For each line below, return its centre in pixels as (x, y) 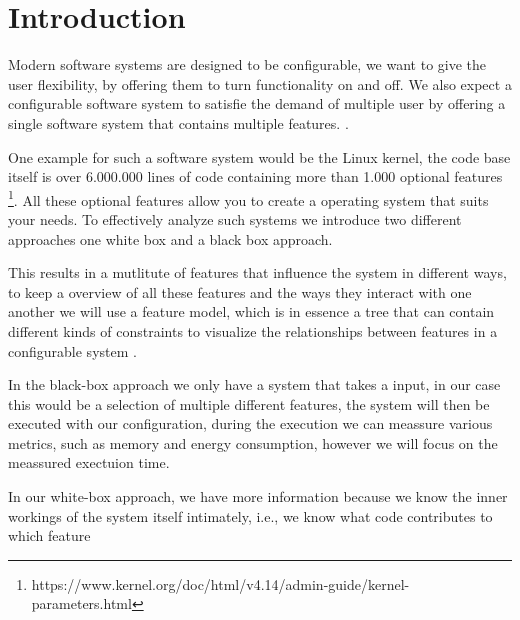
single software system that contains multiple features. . (178, 122)
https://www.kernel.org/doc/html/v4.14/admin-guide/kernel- (220, 583)
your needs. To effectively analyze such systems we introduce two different (235, 218)
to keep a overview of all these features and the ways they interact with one (240, 291)
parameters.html (81, 603)
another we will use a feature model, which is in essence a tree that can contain (251, 311)
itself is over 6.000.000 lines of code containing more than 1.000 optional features (255, 176)
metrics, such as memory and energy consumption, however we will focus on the (253, 442)
